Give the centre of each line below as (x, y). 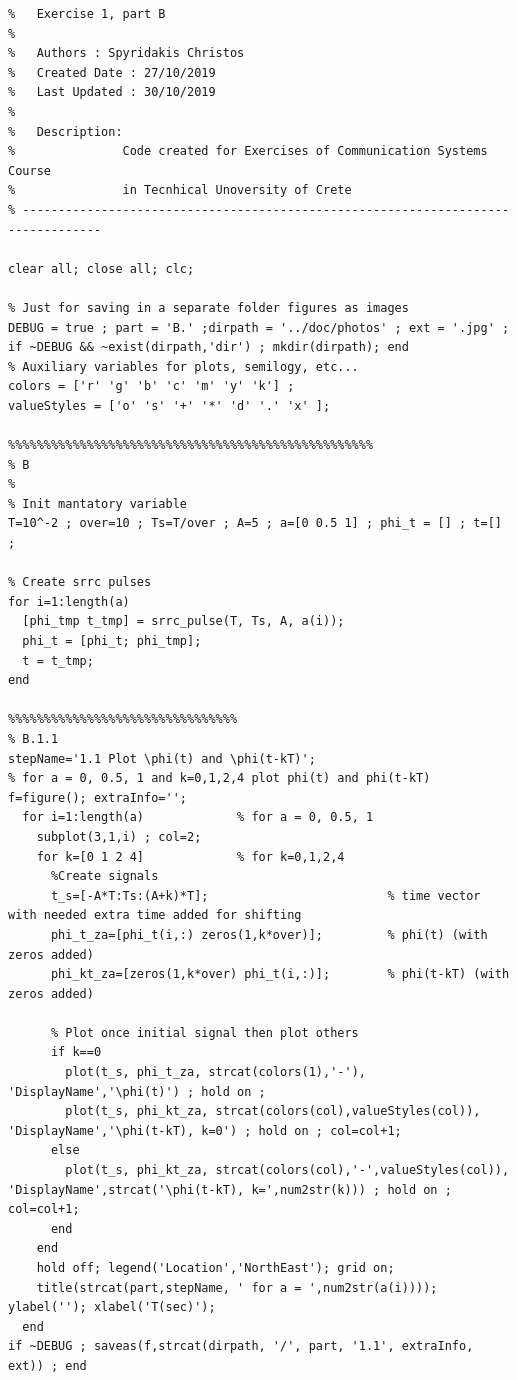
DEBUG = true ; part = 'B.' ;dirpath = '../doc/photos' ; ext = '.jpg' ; (259, 327)
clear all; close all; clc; (101, 268)
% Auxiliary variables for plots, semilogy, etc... (183, 366)
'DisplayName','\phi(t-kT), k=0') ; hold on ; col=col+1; (205, 1130)
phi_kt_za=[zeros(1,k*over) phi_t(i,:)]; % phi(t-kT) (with (280, 974)
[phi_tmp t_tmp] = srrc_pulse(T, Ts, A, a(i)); (183, 621)
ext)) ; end (47, 1365)
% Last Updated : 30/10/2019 (112, 92)
